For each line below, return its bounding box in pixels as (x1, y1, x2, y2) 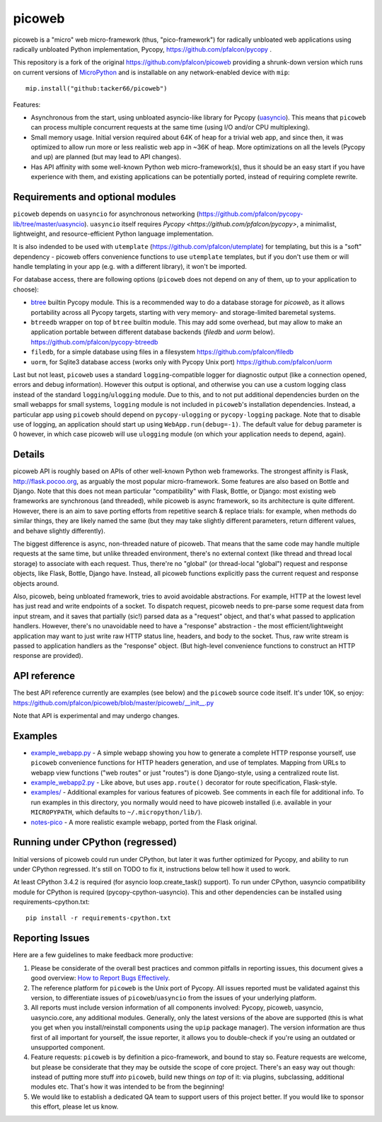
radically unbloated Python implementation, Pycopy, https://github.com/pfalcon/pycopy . (13, 45, 272, 53)
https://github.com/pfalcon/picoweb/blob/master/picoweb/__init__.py (13, 698, 214, 707)
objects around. (13, 579, 59, 587)
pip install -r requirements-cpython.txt (25, 914, 171, 923)
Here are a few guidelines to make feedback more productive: (13, 951, 194, 959)
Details (13, 449, 45, 461)
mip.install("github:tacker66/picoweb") (25, 85, 168, 93)
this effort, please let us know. (30, 1102, 119, 1111)
